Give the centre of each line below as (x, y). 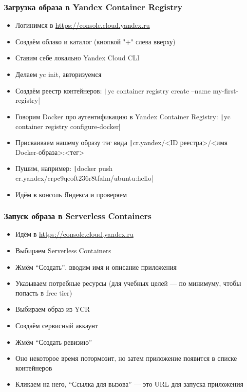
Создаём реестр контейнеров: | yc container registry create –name (113, 90)
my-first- (226, 90)
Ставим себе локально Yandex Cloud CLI (77, 58)
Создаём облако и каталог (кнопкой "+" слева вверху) (95, 41)
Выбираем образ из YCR (53, 309)
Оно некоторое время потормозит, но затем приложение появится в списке (126, 358)
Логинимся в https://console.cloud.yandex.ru (83, 25)
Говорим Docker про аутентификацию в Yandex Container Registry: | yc (123, 116)
